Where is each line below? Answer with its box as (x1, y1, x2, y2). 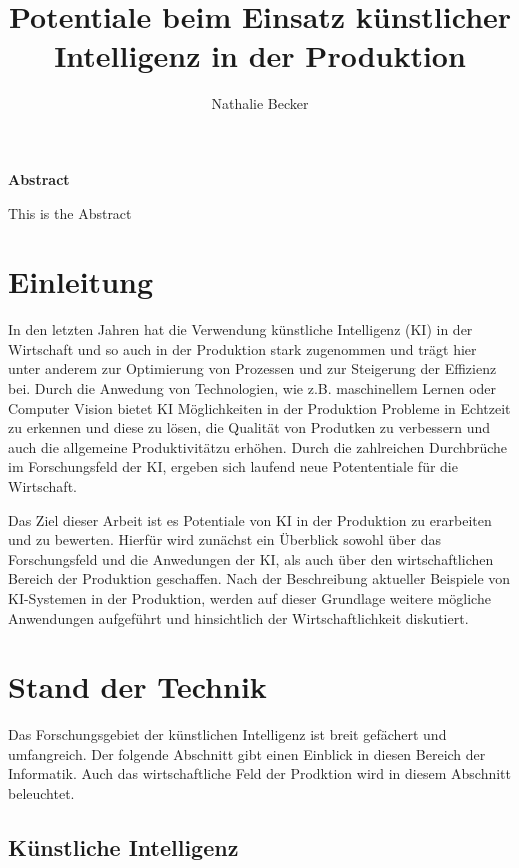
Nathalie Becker (211, 93, 309, 114)
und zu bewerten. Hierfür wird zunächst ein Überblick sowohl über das (8, 529, 441, 550)
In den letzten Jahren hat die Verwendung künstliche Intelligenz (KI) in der (8, 319, 473, 340)
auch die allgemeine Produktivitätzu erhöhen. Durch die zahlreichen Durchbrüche (8, 436, 508, 457)
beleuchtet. (8, 783, 75, 804)
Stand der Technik (8, 666, 267, 707)
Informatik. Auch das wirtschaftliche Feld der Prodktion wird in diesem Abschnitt (8, 763, 511, 784)
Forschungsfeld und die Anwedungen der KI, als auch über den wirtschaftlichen (8, 548, 494, 569)
